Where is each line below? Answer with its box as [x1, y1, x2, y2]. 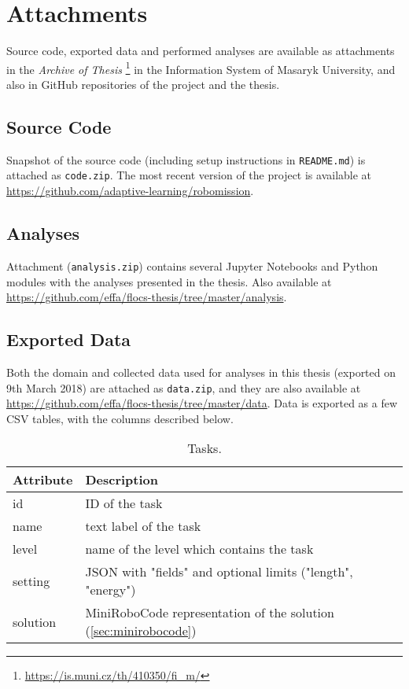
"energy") [85, 580, 136, 599]
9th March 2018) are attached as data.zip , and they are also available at [6, 379, 361, 396]
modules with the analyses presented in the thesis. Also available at [6, 273, 332, 289]
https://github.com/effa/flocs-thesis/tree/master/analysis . [6, 289, 287, 305]
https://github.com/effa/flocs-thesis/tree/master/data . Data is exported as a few [6, 395, 398, 411]
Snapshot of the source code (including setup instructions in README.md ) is [6, 151, 366, 168]
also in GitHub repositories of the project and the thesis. [6, 76, 280, 92]
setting [13, 571, 50, 590]
